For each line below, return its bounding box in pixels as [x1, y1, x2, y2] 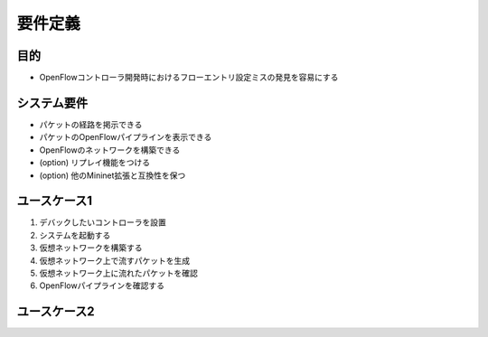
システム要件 [16, 95, 89, 110]
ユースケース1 [16, 193, 92, 209]
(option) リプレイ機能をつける [39, 157, 151, 168]
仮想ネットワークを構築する [39, 242, 143, 253]
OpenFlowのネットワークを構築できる [39, 145, 181, 155]
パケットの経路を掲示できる [39, 118, 143, 130]
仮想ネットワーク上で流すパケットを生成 [39, 255, 190, 266]
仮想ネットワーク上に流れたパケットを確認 [39, 267, 198, 278]
